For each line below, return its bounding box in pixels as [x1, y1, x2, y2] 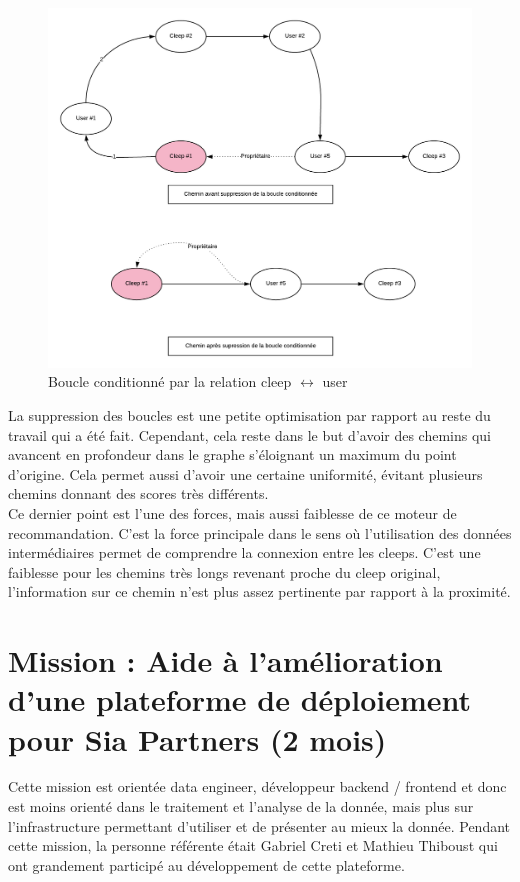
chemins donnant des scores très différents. [8, 483, 269, 504]
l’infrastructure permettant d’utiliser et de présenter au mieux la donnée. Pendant [8, 815, 511, 836]
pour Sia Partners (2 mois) [8, 718, 387, 759]
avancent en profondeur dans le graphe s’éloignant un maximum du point [8, 444, 457, 465]
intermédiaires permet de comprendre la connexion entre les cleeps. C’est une [8, 542, 481, 563]
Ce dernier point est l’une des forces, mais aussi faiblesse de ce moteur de [8, 502, 457, 523]
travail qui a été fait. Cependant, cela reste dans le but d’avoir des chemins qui [8, 424, 492, 445]
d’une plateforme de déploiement [8, 679, 472, 720]
